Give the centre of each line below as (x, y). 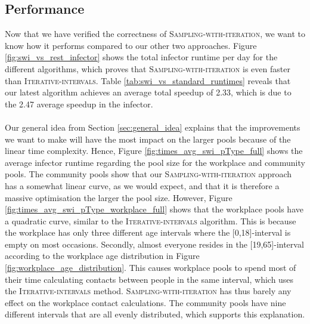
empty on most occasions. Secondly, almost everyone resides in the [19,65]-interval (154, 244)
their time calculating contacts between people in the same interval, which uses (149, 279)
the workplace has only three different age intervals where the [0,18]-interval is (148, 232)
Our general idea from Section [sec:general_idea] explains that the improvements (153, 127)
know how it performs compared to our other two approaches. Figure (131, 45)
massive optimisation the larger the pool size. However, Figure (119, 197)
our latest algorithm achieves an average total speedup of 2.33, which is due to (148, 92)
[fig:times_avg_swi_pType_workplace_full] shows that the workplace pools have (154, 209)
